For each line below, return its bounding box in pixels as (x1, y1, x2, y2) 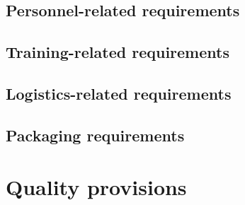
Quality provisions (6, 172, 187, 201)
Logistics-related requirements (6, 82, 232, 104)
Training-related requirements (6, 41, 229, 63)
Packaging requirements (6, 124, 185, 146)
